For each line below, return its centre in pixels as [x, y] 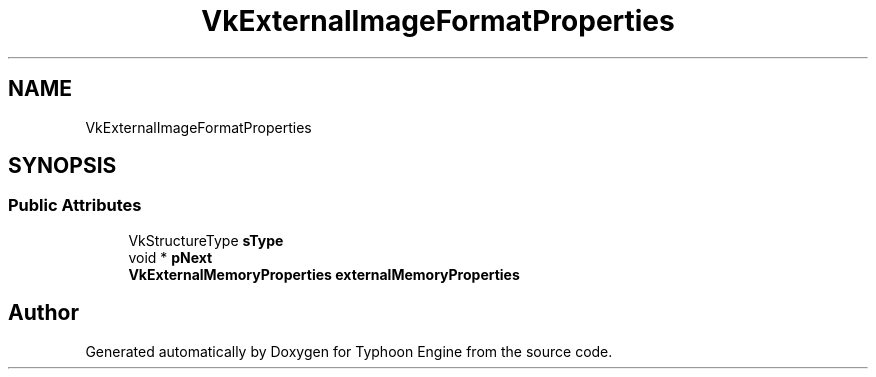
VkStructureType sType [206, 240]
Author [43, 313]
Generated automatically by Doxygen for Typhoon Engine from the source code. [349, 351]
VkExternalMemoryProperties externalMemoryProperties [324, 274]
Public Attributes [75, 205]
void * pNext [170, 257]
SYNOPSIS [62, 166]
